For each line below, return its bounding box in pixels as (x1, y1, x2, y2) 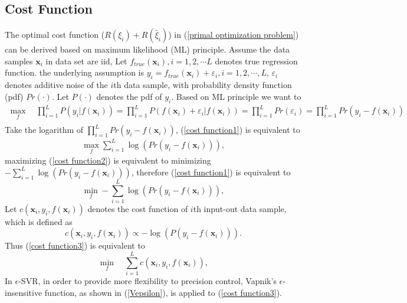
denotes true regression (215, 54, 298, 67)
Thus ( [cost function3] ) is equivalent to (5, 239, 145, 252)
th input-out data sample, (193, 202, 287, 214)
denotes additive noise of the (5, 79, 108, 91)
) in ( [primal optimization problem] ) (168, 28, 299, 41)
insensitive (5, 286, 42, 298)
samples (5, 54, 33, 67)
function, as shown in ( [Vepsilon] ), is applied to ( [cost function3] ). (44, 286, 283, 298)
